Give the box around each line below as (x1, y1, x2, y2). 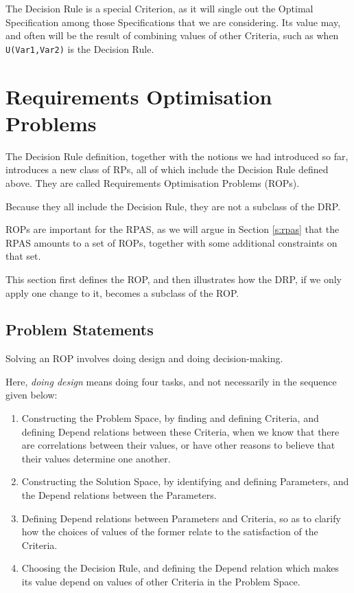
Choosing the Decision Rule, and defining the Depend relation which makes (21, 561, 339, 575)
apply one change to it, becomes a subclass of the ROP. (5, 285, 239, 300)
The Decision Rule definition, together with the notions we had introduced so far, (5, 148, 349, 163)
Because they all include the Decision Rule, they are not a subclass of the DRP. (5, 199, 341, 213)
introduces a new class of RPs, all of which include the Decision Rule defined (5, 162, 329, 177)
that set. (5, 249, 41, 263)
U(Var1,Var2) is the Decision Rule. (5, 41, 154, 56)
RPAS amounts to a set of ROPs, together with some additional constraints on (5, 235, 338, 249)
